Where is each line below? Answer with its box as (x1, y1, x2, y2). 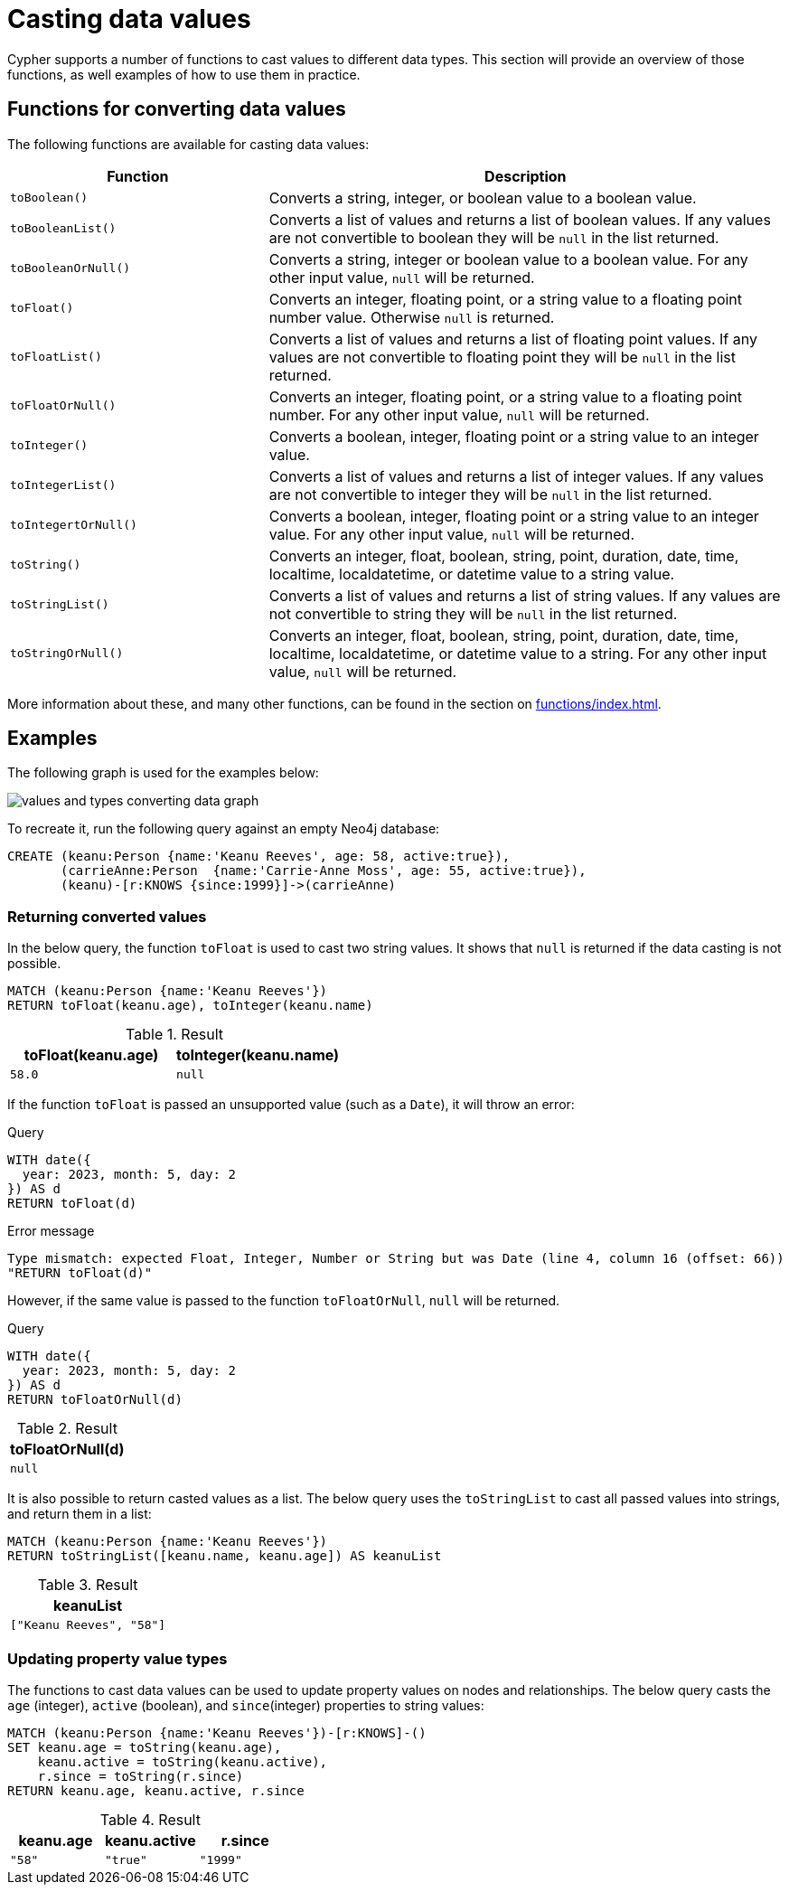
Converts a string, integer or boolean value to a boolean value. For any (268, 249, 748, 268)
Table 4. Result (99, 1810, 201, 1829)
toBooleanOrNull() (10, 261, 131, 276)
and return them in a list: (7, 1506, 152, 1522)
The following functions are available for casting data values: (7, 136, 370, 152)
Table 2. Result (16, 1419, 117, 1438)
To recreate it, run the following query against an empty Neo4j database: (7, 821, 440, 837)
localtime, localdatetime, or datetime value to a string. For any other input (268, 644, 767, 663)
